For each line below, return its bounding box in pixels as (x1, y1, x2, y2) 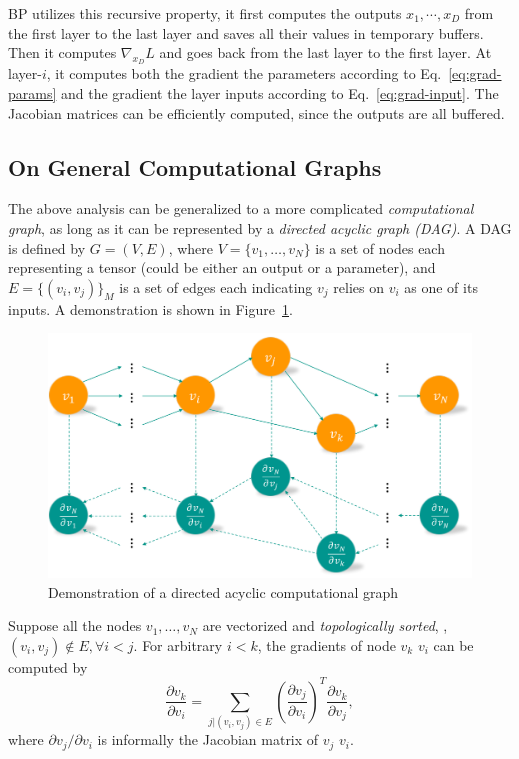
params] (8, 82, 57, 103)
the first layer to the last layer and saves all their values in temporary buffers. (8, 22, 484, 43)
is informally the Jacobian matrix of (97, 729, 319, 750)
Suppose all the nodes (8, 615, 142, 636)
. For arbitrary (133, 634, 223, 655)
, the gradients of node (257, 634, 396, 655)
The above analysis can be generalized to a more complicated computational (8, 198, 474, 219)
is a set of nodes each (315, 237, 445, 258)
